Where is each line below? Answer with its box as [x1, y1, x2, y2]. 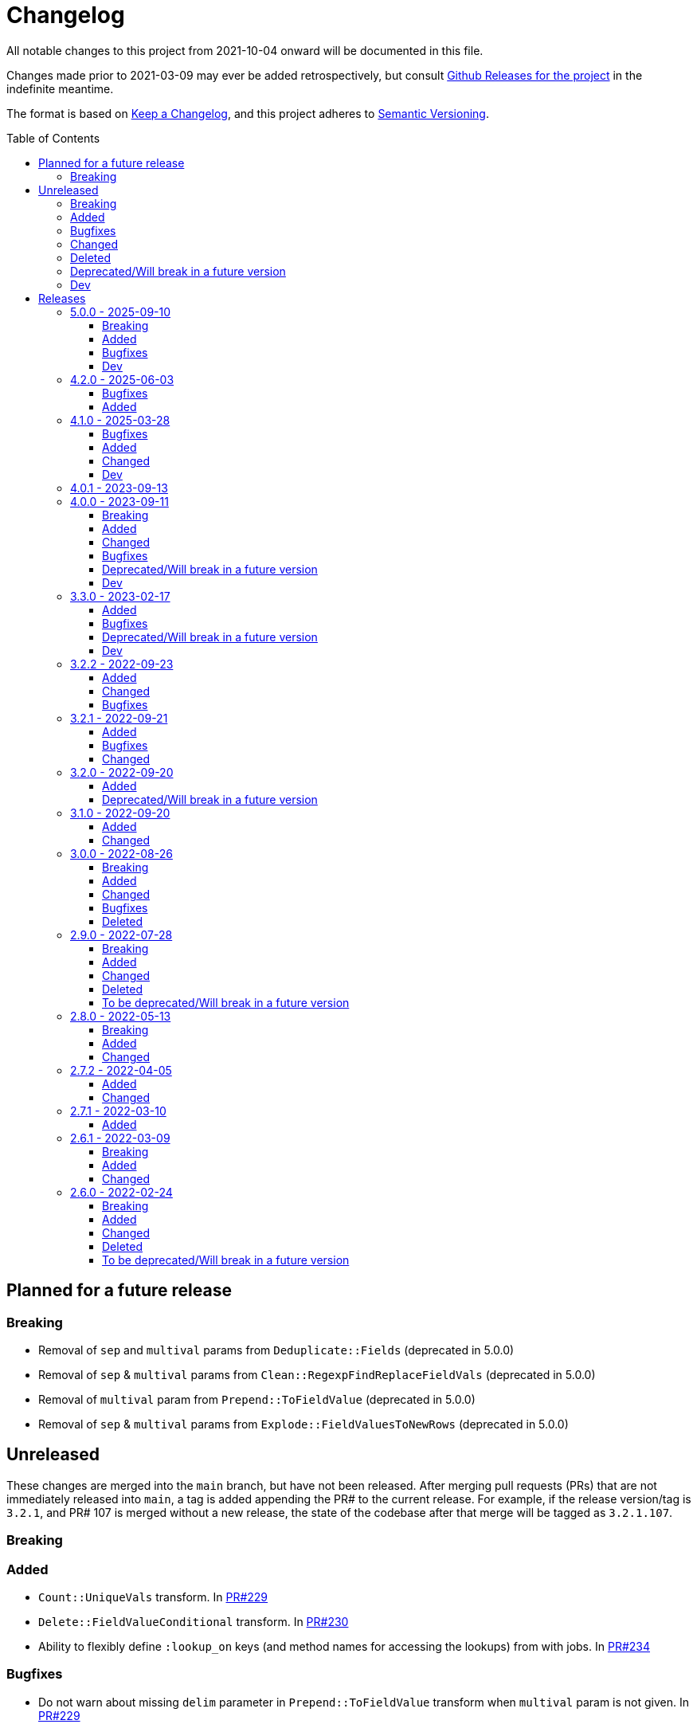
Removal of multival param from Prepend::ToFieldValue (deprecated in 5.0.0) [38, 1392, 476, 1406]
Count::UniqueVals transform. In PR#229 [38, 1589, 268, 1604]
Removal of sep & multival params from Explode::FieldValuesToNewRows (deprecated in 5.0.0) [38, 1416, 569, 1431]
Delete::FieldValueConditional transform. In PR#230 [38, 1614, 349, 1628]
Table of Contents [6, 131, 100, 145]
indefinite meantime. [6, 81, 114, 96]
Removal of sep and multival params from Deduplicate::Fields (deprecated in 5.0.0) [38, 1342, 515, 1357]
